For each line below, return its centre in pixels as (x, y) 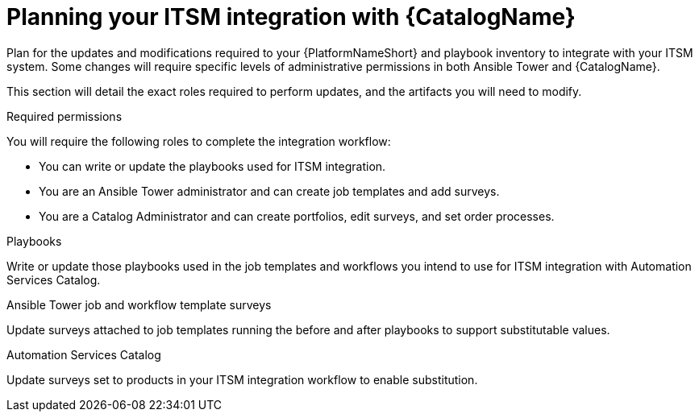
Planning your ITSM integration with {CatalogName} (291, 17)
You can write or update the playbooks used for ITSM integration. (212, 166)
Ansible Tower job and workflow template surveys (139, 304)
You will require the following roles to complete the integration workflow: (199, 141)
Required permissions (64, 116)
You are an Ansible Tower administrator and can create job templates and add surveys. (269, 191)
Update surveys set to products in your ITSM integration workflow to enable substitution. (242, 379)
